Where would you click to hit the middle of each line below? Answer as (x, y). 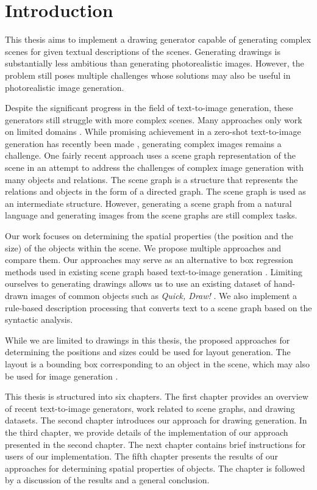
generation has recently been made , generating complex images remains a (143, 143)
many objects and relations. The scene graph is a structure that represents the (151, 179)
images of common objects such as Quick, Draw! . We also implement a (164, 295)
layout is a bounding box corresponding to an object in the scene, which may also (158, 363)
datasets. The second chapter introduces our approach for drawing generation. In (156, 420)
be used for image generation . (62, 376)
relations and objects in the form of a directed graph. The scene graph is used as (155, 191)
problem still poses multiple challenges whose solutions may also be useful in (148, 75)
